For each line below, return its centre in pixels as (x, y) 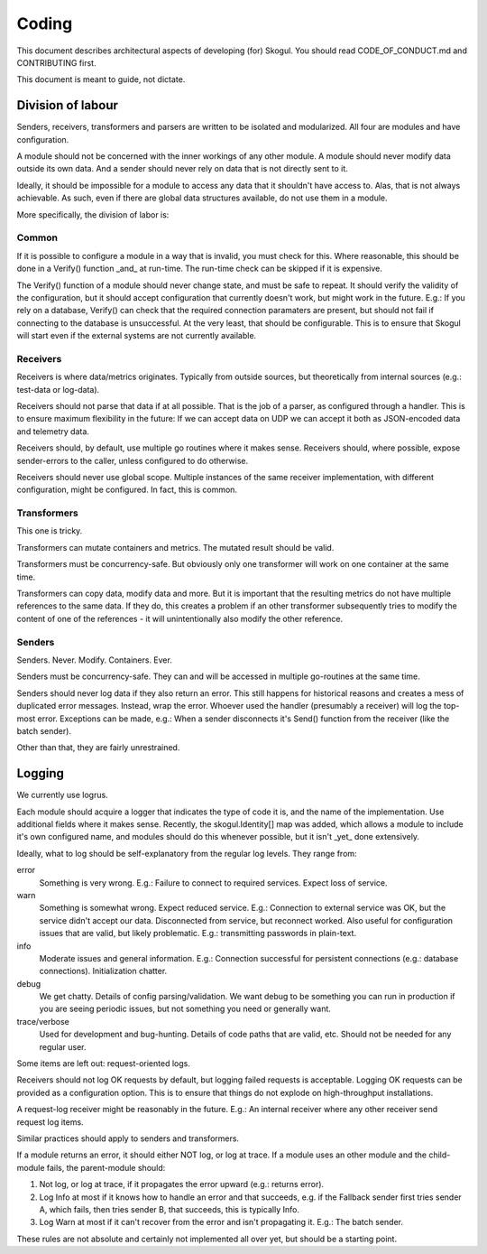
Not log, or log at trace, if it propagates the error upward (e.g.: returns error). (182, 1184)
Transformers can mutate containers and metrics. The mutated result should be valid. (175, 547)
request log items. (51, 1122)
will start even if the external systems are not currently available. (137, 336)
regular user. (63, 1046)
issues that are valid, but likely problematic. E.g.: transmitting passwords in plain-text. (198, 934)
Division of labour (68, 105)
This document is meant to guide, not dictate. (101, 79)
